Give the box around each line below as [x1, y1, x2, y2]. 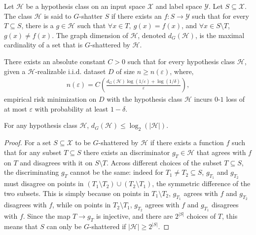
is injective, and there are [96, 211, 173, 221]
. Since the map [23, 211, 71, 221]
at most [4, 103, 27, 114]
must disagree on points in [4, 178, 84, 189]
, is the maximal [195, 30, 245, 40]
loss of [226, 94, 245, 104]
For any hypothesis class [4, 120, 77, 130]
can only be [46, 221, 82, 232]
